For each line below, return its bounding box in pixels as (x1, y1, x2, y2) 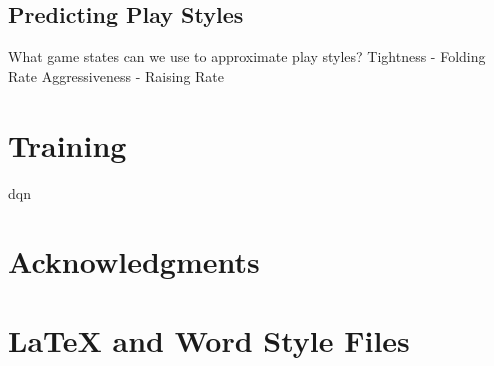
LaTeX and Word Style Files (8, 319, 410, 360)
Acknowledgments (8, 241, 260, 282)
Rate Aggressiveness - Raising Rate (8, 65, 225, 86)
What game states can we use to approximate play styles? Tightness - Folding (8, 46, 486, 67)
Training (8, 124, 127, 165)
